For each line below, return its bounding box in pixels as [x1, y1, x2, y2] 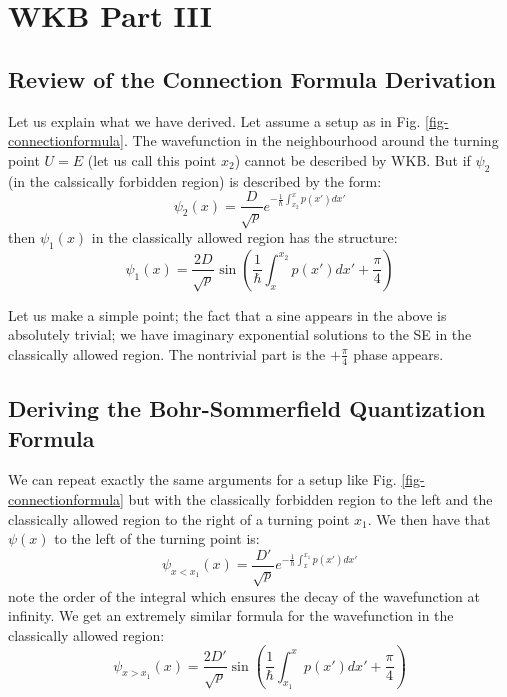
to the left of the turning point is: [54, 528, 260, 549]
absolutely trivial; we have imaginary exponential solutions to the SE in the [8, 324, 472, 345]
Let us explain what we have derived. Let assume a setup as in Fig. [8, 110, 421, 131]
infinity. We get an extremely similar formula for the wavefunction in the [8, 605, 454, 626]
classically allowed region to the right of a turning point [8, 508, 350, 529]
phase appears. [353, 343, 444, 364]
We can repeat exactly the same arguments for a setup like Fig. [8, 469, 397, 490]
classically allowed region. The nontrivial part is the [8, 343, 326, 364]
